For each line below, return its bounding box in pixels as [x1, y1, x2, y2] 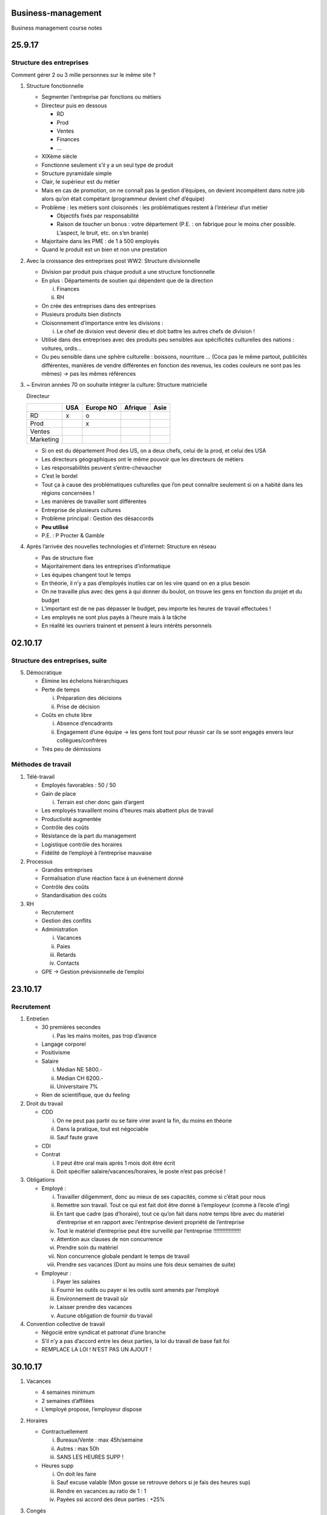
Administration [41, 925, 78, 933]
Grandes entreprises [41, 867, 93, 874]
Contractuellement [41, 1428, 88, 1435]
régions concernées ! [41, 490, 95, 497]
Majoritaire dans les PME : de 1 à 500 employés [41, 238, 160, 245]
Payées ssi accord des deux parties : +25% [56, 1496, 165, 1503]
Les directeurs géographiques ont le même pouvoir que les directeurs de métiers [41, 455, 244, 463]
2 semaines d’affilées [41, 1397, 94, 1404]
